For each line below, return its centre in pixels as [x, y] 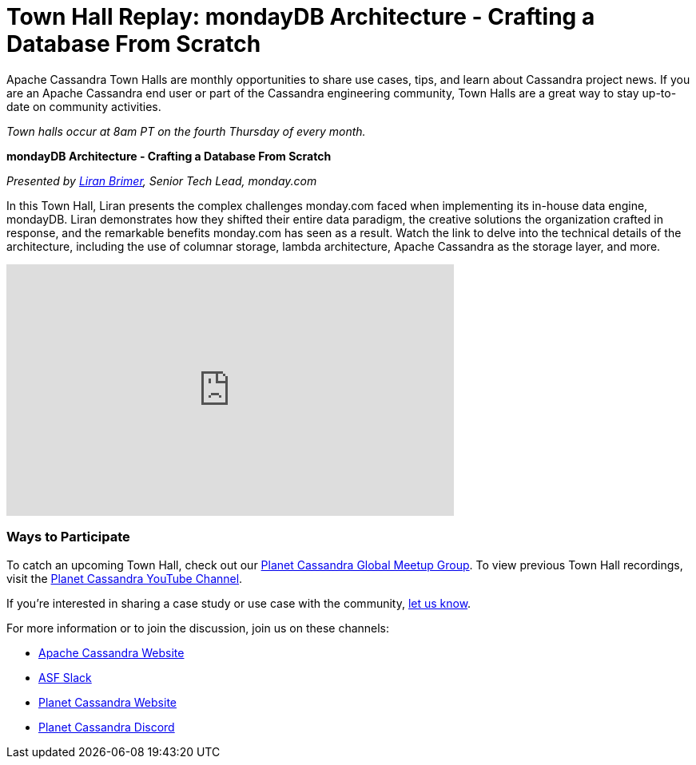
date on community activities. [84, 106]
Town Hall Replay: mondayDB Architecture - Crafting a [301, 17]
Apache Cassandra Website [111, 652]
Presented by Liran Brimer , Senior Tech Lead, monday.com [162, 180]
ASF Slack [65, 677]
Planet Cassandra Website [107, 702]
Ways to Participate [68, 537]
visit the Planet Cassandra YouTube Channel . [125, 578]
